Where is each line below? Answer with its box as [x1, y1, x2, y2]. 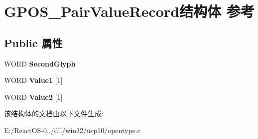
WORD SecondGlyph [4, 58, 76, 69]
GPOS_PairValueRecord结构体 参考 [4, 1, 255, 21]
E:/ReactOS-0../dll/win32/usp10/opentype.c [4, 125, 140, 135]
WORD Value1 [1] [4, 75, 63, 85]
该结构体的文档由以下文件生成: [4, 108, 104, 119]
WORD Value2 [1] [4, 91, 63, 102]
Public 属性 [4, 35, 63, 50]
